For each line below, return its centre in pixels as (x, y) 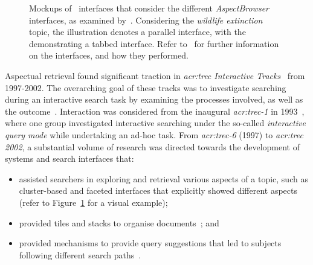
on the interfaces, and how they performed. (109, 55)
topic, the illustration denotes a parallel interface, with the (137, 32)
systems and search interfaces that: (69, 158)
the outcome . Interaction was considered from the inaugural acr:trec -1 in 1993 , (155, 111)
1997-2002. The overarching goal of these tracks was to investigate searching (146, 87)
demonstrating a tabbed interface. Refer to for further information (154, 43)
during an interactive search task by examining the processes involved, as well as (154, 99)
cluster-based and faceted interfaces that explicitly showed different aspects (158, 190)
